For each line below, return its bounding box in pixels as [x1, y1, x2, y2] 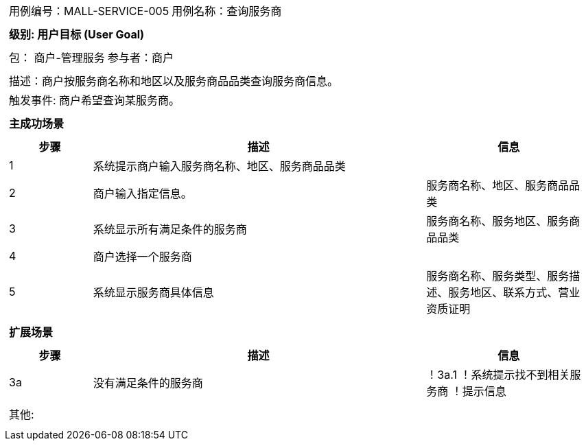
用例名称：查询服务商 [172, 4, 282, 18]
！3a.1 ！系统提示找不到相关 [426, 368, 570, 382]
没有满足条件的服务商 [93, 376, 203, 390]
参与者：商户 [107, 51, 174, 64]
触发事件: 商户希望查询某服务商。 [9, 93, 180, 107]
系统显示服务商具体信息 [93, 285, 214, 299]
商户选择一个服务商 [93, 250, 192, 263]
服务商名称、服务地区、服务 [426, 214, 570, 228]
